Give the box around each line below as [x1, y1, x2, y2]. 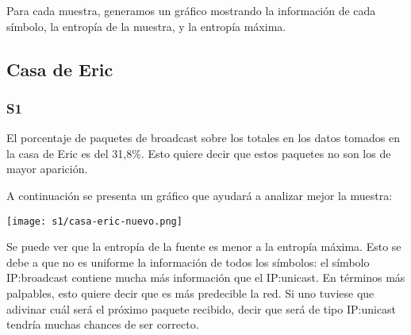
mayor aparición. [6, 160, 88, 177]
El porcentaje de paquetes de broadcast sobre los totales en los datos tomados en [6, 129, 400, 146]
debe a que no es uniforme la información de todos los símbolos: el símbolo [6, 253, 370, 270]
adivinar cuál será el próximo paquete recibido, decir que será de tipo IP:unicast [6, 300, 397, 317]
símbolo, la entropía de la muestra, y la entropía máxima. [6, 17, 286, 34]
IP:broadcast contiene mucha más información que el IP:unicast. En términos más [6, 269, 405, 286]
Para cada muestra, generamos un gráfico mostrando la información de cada [6, 2, 376, 18]
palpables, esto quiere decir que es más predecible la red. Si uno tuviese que [6, 285, 375, 301]
